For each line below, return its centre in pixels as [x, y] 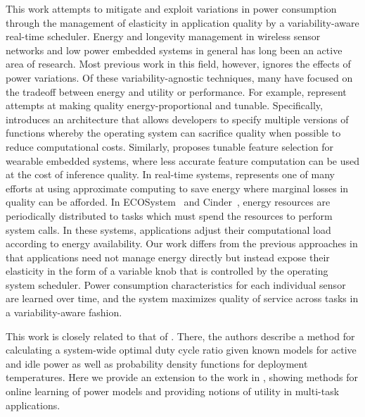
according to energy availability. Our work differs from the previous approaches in [182, 243]
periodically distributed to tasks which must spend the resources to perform [169, 215]
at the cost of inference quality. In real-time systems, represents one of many [171, 174]
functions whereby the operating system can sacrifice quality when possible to [173, 133]
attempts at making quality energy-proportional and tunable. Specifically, [164, 105]
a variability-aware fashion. [64, 312]
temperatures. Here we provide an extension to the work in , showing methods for [182, 377]
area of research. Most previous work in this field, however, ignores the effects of [178, 64]
